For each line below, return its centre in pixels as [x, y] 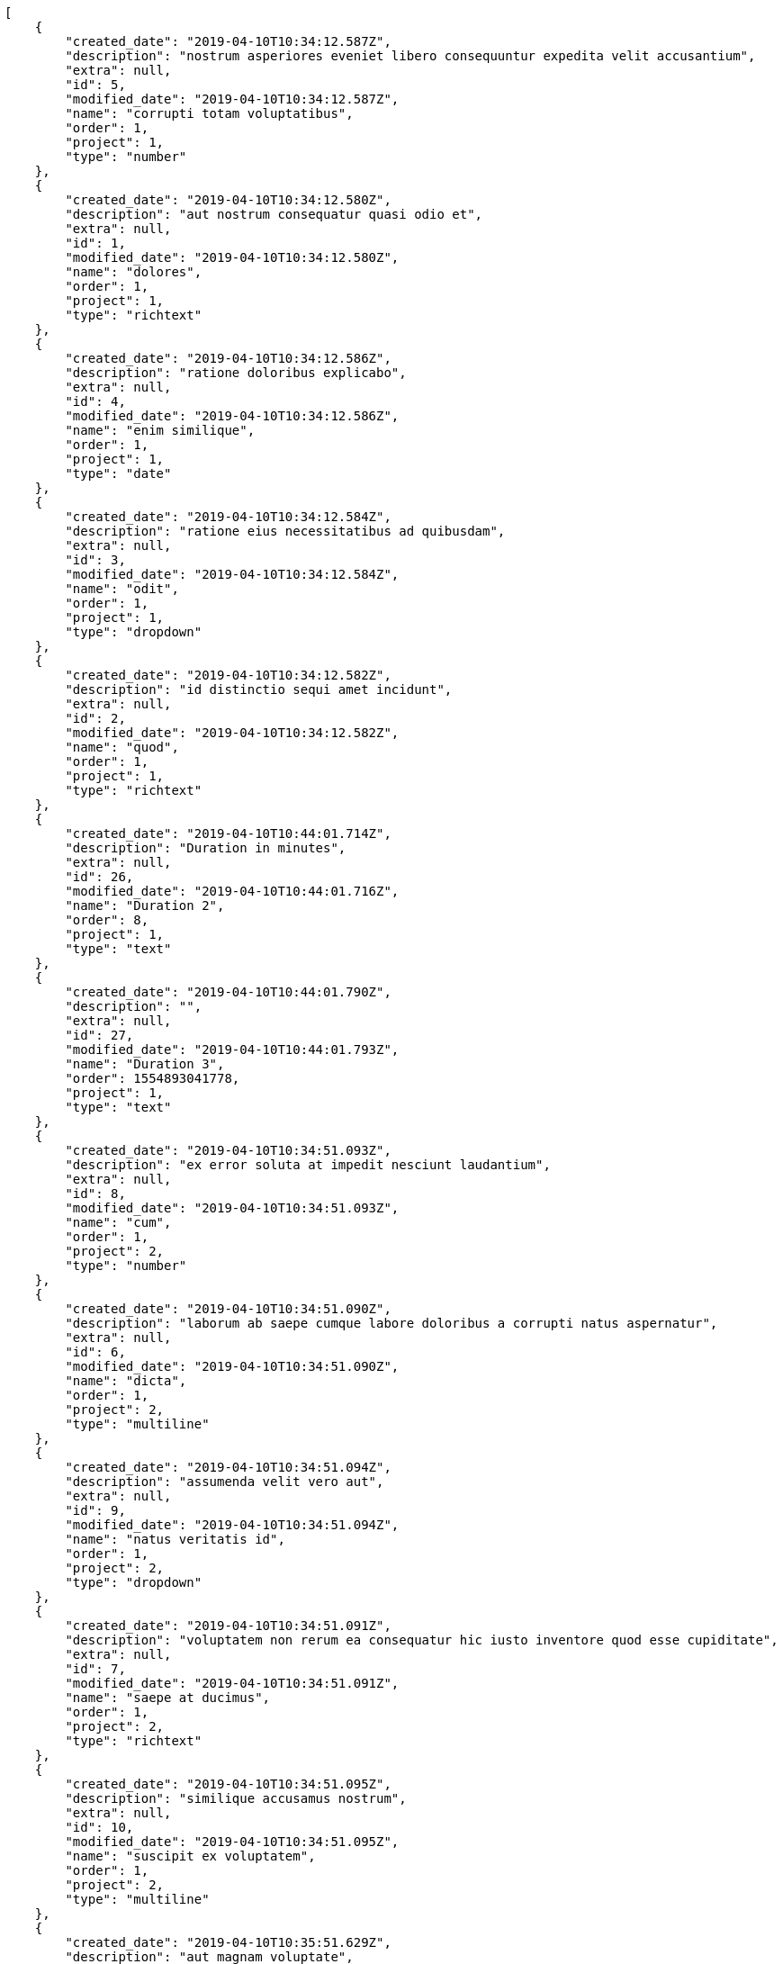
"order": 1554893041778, [153, 1078]
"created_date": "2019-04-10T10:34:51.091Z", [228, 1626]
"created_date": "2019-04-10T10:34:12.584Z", [228, 517]
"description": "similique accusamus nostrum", [236, 1798]
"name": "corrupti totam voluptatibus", [209, 113]
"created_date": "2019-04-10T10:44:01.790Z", [228, 992]
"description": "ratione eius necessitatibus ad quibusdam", [285, 531]
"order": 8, [107, 920]
